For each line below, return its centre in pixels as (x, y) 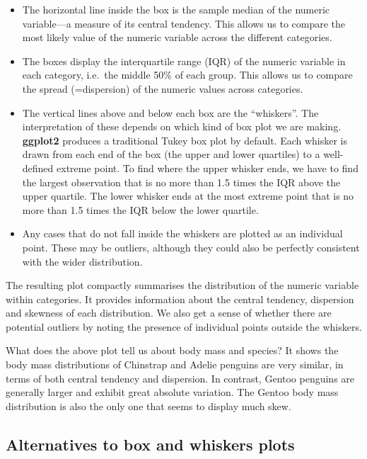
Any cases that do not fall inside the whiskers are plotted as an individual (182, 233)
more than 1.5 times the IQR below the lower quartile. (140, 209)
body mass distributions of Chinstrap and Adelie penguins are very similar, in (175, 364)
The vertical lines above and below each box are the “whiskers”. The (170, 112)
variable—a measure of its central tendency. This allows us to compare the (184, 23)
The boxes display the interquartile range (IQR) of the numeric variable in (184, 61)
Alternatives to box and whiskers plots (150, 444)
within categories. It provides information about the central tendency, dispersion (180, 299)
